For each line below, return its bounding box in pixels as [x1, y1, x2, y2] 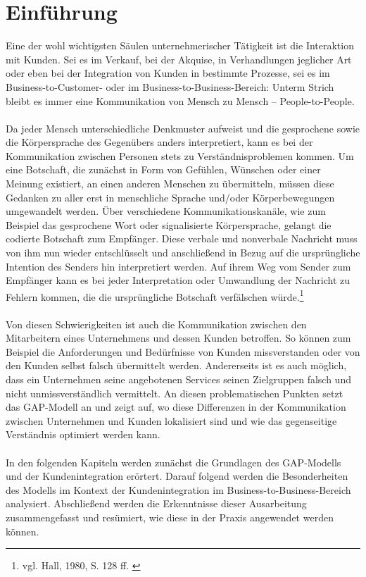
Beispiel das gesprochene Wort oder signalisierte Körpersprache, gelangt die [6, 217, 332, 232]
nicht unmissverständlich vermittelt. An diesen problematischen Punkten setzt [6, 385, 343, 400]
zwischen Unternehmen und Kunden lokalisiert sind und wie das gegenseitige [6, 413, 337, 428]
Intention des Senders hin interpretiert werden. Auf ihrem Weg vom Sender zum [6, 259, 351, 273]
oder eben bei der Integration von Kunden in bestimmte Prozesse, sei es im [6, 66, 330, 80]
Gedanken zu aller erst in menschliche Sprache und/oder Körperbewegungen [6, 190, 335, 204]
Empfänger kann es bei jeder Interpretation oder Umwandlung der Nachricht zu [6, 273, 351, 287]
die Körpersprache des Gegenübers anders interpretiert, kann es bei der [6, 135, 313, 149]
